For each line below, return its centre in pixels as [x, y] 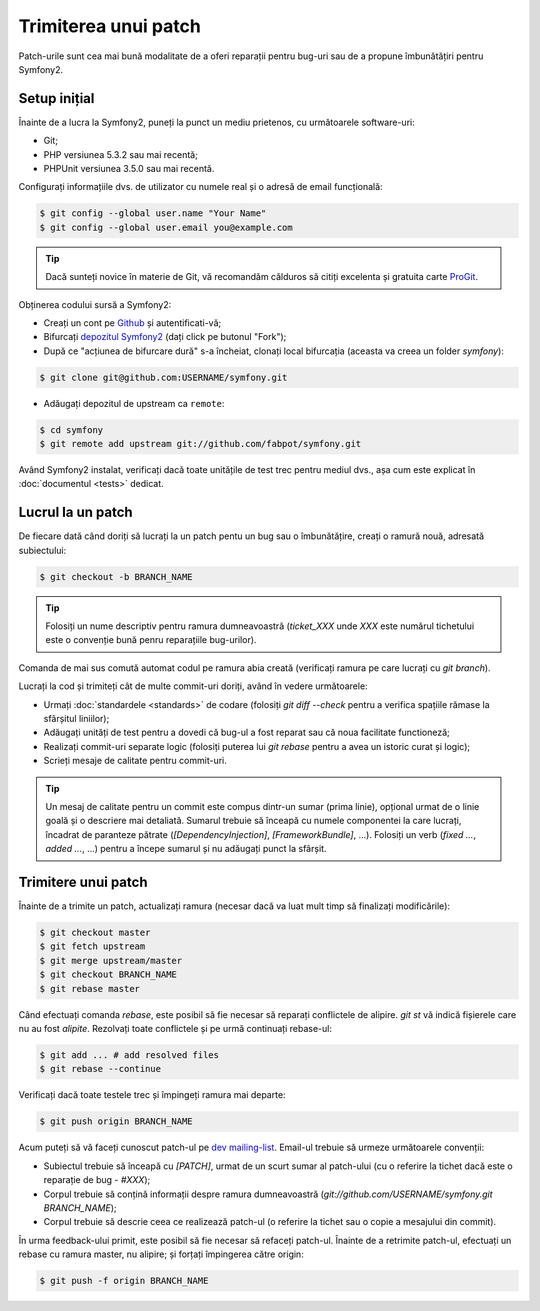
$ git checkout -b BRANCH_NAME [116, 576]
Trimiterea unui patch [110, 26]
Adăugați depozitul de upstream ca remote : [134, 403]
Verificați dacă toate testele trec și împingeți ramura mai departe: [152, 1095]
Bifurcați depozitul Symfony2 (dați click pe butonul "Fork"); [165, 337]
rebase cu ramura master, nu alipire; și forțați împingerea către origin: [161, 1254]
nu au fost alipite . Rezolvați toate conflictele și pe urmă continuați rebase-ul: [175, 1028]
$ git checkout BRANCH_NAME [108, 974]
